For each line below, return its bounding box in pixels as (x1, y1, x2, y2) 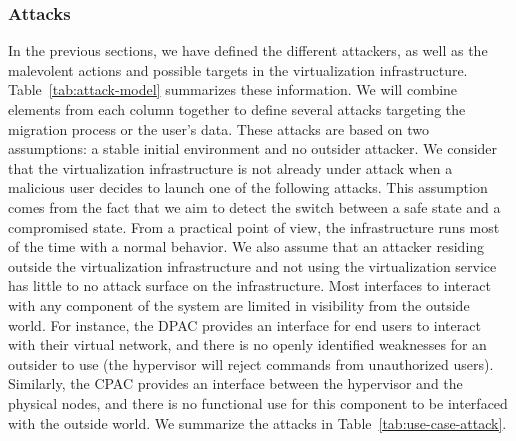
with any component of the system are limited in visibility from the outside (8, 294, 470, 315)
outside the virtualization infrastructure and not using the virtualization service (8, 255, 497, 276)
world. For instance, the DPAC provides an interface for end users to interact (8, 314, 481, 335)
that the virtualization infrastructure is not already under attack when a (8, 157, 453, 178)
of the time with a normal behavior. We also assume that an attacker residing (8, 236, 485, 257)
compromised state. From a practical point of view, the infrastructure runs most (8, 216, 500, 237)
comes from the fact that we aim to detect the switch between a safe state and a (8, 196, 501, 217)
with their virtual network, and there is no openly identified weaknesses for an (8, 334, 487, 355)
